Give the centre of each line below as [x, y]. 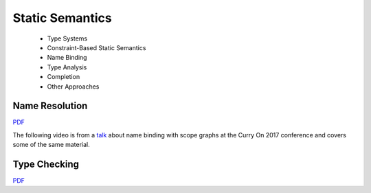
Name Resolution [50, 106]
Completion [64, 77]
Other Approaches [73, 87]
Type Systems [67, 38]
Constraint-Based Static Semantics [97, 47]
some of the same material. [52, 145]
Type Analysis [67, 67]
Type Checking [46, 164]
